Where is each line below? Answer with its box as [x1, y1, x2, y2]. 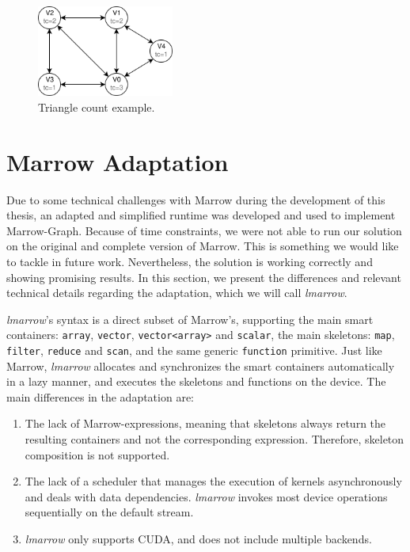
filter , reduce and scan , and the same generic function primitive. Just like [6, 342, 382, 359]
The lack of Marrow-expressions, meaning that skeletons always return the [25, 415, 386, 432]
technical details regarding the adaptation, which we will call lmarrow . [6, 284, 347, 301]
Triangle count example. [38, 98, 155, 115]
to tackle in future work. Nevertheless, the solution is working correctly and [6, 253, 373, 269]
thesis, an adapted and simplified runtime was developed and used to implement [6, 207, 396, 223]
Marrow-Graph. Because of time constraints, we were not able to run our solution [6, 222, 402, 238]
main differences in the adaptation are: [6, 388, 194, 405]
